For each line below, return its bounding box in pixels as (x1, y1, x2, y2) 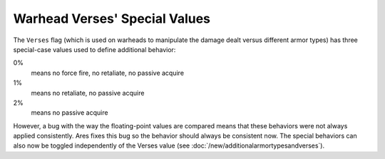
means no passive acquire (31, 108, 108, 117)
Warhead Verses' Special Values (13, 11, 210, 26)
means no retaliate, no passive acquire (31, 88, 145, 97)
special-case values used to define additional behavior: (13, 45, 176, 53)
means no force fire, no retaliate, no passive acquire (31, 68, 185, 77)
